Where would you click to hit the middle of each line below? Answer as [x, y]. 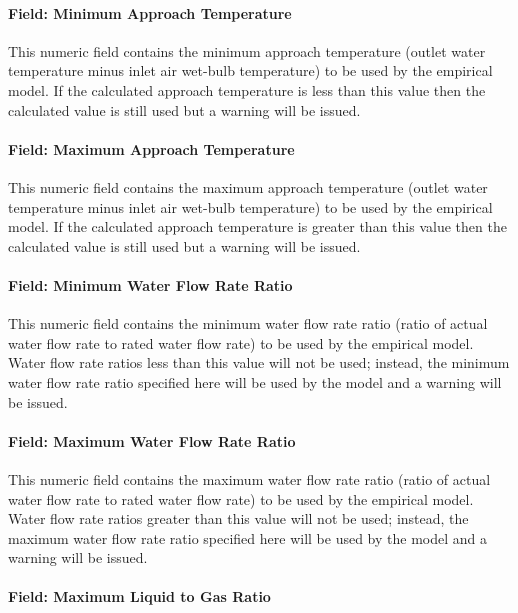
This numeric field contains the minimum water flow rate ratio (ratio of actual [248, 323]
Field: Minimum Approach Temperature [150, 12]
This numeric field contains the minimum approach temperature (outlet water [247, 50]
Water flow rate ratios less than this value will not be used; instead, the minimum [259, 362]
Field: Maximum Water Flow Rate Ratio [152, 440]
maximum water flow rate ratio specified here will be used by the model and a [247, 537]
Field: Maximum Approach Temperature [151, 148]
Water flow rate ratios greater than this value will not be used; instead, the [238, 518]
